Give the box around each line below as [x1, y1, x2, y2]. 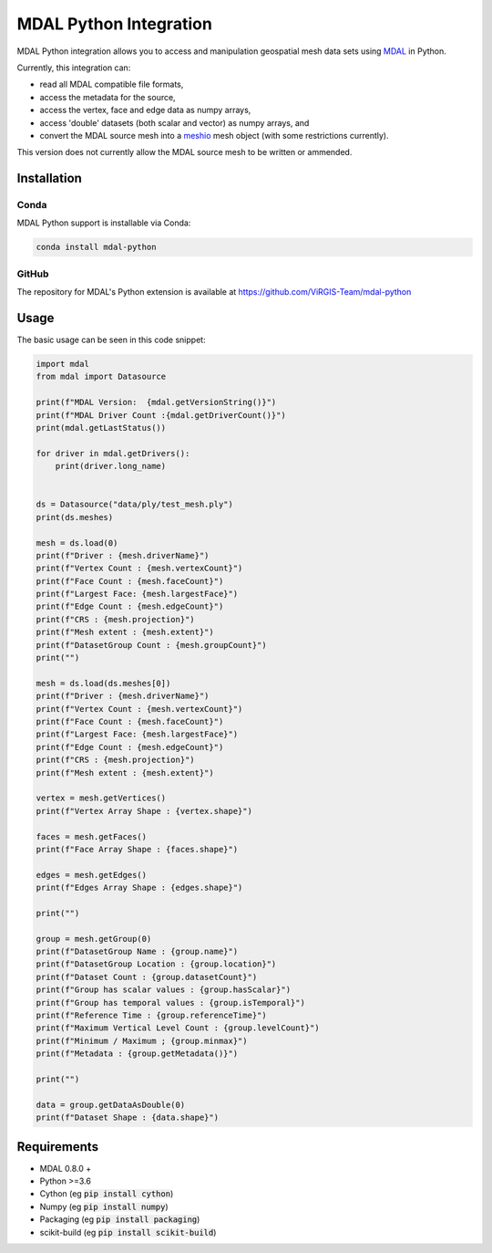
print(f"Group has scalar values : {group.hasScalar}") [36, 985, 292, 995]
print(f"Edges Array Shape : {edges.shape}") [36, 882, 243, 893]
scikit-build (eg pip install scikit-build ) [39, 1227, 217, 1237]
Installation [16, 171, 82, 186]
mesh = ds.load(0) [36, 538, 118, 548]
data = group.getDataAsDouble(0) [36, 1100, 186, 1110]
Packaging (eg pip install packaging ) [39, 1214, 200, 1225]
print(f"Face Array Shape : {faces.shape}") [36, 844, 239, 854]
